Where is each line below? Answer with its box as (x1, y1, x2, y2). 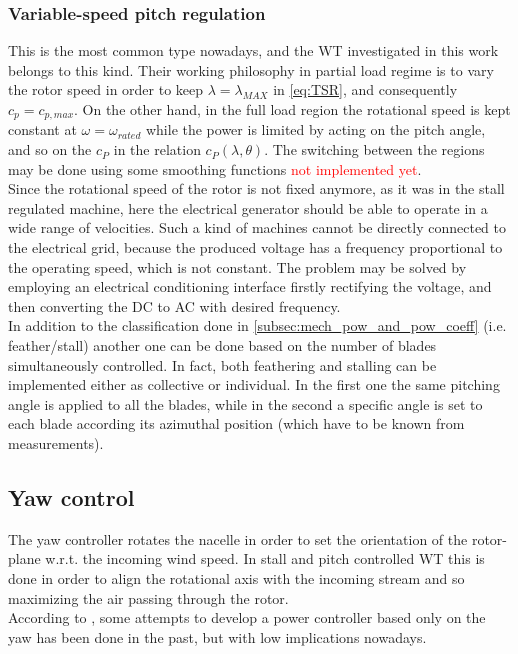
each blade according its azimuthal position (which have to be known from (8, 413, 465, 434)
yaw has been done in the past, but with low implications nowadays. (8, 626, 427, 647)
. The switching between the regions (264, 139, 485, 160)
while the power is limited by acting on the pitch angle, (145, 119, 486, 140)
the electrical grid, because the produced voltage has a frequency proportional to (8, 237, 503, 258)
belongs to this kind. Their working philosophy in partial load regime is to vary (8, 59, 494, 80)
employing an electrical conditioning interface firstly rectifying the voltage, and (8, 276, 492, 297)
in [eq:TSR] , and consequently (273, 79, 458, 100)
